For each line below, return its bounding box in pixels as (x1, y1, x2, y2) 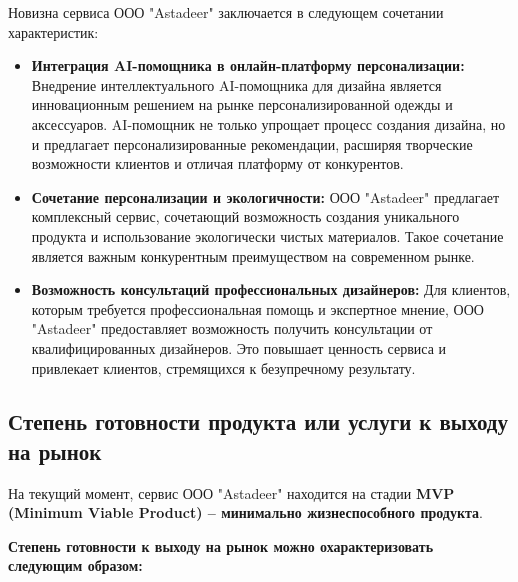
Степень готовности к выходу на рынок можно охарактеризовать (8, 535, 434, 556)
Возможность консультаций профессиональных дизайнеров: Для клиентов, (31, 279, 511, 300)
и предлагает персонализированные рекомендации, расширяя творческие (31, 133, 473, 154)
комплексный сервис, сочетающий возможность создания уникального (31, 206, 460, 227)
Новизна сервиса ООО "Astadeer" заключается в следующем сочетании (8, 2, 444, 22)
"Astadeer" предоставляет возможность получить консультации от (31, 318, 433, 339)
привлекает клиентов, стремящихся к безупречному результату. (31, 357, 416, 378)
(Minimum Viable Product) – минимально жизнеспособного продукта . (8, 502, 483, 523)
